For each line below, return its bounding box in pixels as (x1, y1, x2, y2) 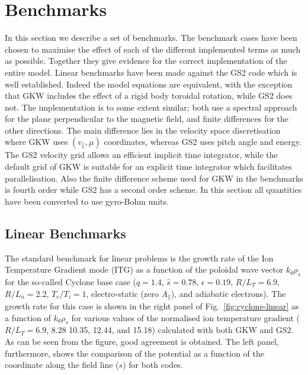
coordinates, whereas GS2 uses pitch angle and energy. (104, 135, 301, 148)
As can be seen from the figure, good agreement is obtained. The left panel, (5, 335, 279, 348)
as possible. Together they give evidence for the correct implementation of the (5, 54, 287, 67)
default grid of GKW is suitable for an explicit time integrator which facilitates (5, 160, 293, 173)
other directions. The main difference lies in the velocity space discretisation (5, 124, 281, 136)
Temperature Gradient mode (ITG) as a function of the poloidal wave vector (5, 263, 284, 276)
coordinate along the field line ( (5, 358, 119, 371)
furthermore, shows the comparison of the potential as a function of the (5, 347, 264, 359)
